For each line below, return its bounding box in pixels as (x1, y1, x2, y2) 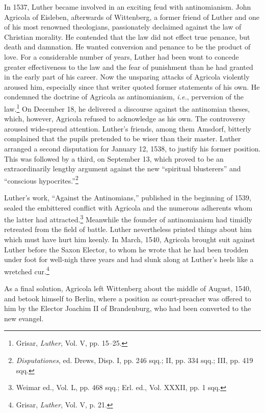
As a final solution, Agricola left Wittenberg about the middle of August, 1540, (4, 283, 251, 294)
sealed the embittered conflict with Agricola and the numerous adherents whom (4, 202, 253, 213)
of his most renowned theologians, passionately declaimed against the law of (4, 21, 242, 32)
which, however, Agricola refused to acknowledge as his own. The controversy (4, 113, 246, 124)
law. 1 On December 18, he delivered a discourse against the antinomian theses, (4, 101, 250, 114)
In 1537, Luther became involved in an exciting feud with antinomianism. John (4, 2, 251, 12)
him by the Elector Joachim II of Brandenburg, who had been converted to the (4, 303, 251, 314)
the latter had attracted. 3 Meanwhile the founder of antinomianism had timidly (4, 213, 252, 224)
